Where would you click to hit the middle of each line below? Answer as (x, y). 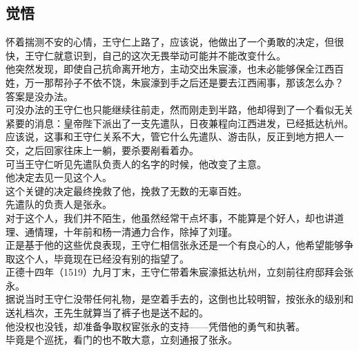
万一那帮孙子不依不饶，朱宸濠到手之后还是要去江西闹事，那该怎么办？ (184, 82)
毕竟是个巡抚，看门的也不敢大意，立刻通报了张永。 (122, 340)
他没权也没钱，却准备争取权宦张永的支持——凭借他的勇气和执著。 (155, 326)
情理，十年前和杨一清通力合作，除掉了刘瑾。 (136, 231)
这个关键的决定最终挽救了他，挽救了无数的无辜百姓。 (126, 190)
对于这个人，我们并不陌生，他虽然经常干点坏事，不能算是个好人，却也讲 (170, 217)
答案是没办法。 (39, 96)
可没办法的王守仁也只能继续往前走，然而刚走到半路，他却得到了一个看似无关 (179, 110)
